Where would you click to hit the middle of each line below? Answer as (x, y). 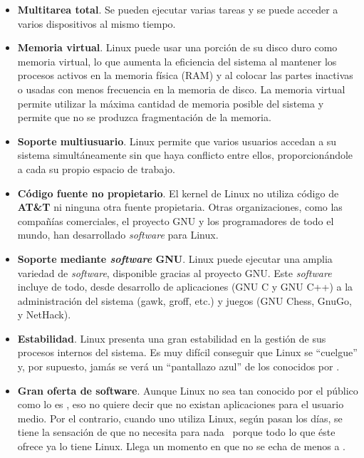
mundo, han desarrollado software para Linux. (118, 235)
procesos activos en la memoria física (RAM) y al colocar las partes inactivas (185, 75)
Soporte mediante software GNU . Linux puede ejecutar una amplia (175, 258)
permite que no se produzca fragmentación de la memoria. (144, 117)
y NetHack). (44, 314)
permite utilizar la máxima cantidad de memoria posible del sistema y (171, 103)
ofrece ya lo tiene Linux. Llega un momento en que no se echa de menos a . (181, 446)
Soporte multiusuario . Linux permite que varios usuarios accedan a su (177, 141)
